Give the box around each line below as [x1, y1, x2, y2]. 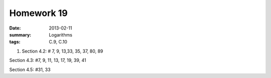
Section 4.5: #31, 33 [9, 66, 51, 72]
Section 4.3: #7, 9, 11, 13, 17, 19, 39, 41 [9, 57, 86, 63]
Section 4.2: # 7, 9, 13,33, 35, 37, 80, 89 [22, 48, 103, 54]
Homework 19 [9, 7, 68, 18]
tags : [9, 39, 21, 45]
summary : [9, 31, 32, 37]
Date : [9, 25, 21, 31]
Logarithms [49, 31, 73, 37]
